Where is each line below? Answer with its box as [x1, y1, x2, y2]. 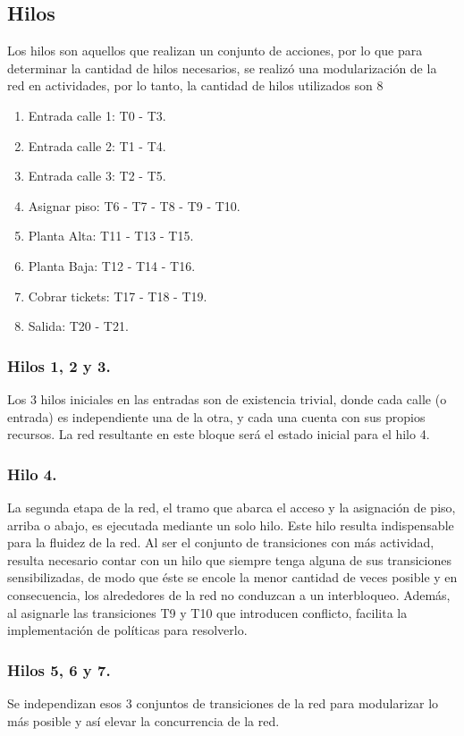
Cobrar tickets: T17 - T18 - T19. [28, 286, 207, 305]
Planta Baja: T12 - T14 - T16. [28, 256, 196, 275]
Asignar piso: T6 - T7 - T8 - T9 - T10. [28, 196, 240, 215]
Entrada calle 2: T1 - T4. [28, 136, 166, 155]
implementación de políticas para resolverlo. [7, 621, 248, 639]
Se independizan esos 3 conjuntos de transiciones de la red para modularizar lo [7, 693, 439, 712]
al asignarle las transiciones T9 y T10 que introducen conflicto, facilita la [7, 603, 408, 622]
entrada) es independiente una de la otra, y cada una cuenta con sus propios [7, 407, 426, 426]
